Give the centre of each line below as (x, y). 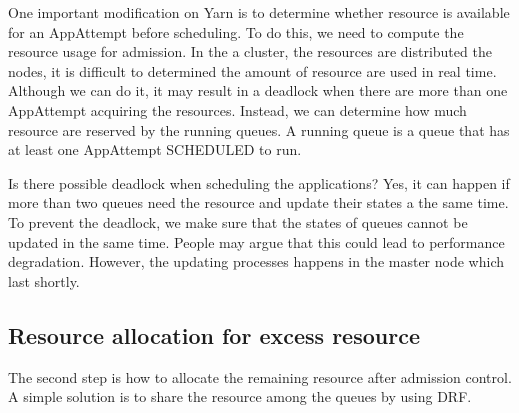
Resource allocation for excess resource (214, 334)
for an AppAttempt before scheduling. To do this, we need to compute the (236, 31)
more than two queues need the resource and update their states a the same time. (258, 202)
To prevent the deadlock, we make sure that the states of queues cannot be (238, 221)
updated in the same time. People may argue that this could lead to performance (256, 241)
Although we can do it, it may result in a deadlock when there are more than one (258, 90)
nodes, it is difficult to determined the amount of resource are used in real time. (252, 70)
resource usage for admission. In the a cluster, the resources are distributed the (250, 51)
